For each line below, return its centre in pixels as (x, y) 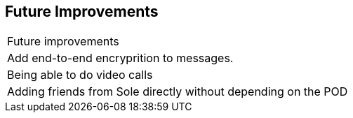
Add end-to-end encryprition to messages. (120, 58)
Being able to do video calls (80, 75)
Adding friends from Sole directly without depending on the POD (178, 92)
